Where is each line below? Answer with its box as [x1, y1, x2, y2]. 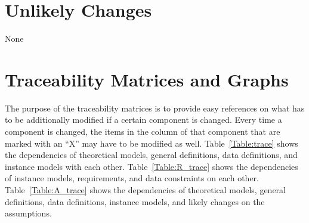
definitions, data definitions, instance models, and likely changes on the [5, 195, 265, 207]
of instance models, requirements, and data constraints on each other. [5, 172, 259, 184]
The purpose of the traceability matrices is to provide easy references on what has [5, 101, 305, 114]
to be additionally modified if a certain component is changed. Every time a [5, 113, 282, 126]
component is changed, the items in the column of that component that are [5, 125, 280, 138]
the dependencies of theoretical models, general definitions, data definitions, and [5, 148, 298, 161]
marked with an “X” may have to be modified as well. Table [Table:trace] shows [5, 137, 298, 149]
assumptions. [5, 207, 52, 219]
